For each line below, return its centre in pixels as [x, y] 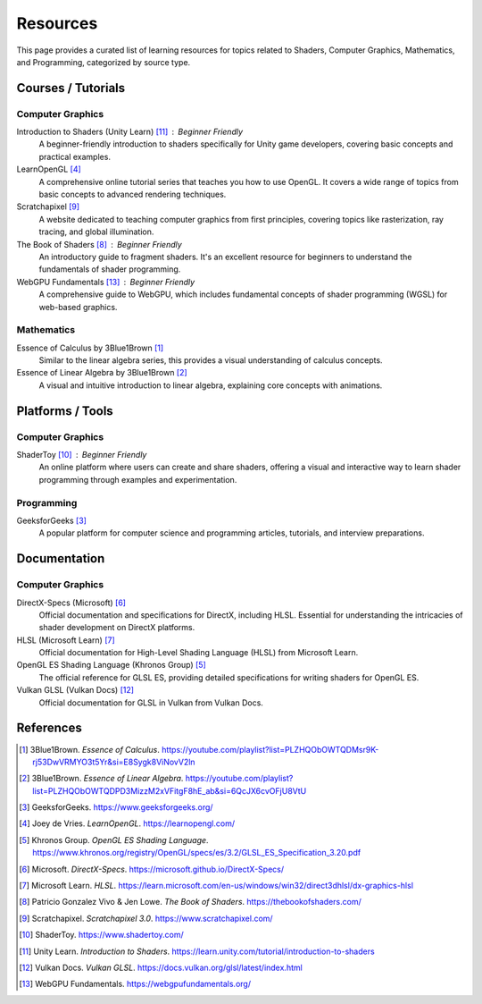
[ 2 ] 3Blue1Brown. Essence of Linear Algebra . [101, 779]
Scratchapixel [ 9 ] [48, 207]
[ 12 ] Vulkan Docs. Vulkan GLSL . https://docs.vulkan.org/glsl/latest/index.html [161, 967]
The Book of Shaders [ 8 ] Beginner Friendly [99, 244]
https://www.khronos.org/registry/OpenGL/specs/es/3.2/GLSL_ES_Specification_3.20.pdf [197, 853]
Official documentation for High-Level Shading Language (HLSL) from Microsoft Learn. [199, 653]
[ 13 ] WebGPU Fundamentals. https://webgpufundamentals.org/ [135, 984]
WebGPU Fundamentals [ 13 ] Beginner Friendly [106, 282]
